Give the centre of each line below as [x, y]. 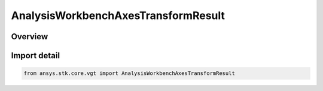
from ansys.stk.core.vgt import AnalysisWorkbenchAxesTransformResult [129, 73]
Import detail [35, 56]
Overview [30, 37]
